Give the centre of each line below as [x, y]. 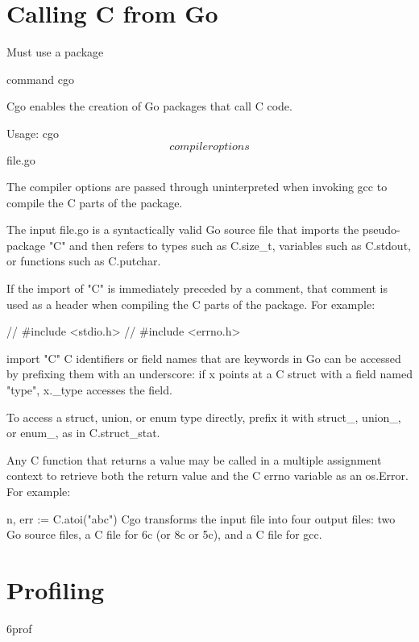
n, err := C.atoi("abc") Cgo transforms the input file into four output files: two [201, 518]
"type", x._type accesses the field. [89, 390]
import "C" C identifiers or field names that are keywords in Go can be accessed [204, 358]
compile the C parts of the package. [95, 202]
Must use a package [55, 52]
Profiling [56, 589]
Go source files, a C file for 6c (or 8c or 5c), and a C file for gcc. [164, 534]
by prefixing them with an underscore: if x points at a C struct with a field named [210, 374]
